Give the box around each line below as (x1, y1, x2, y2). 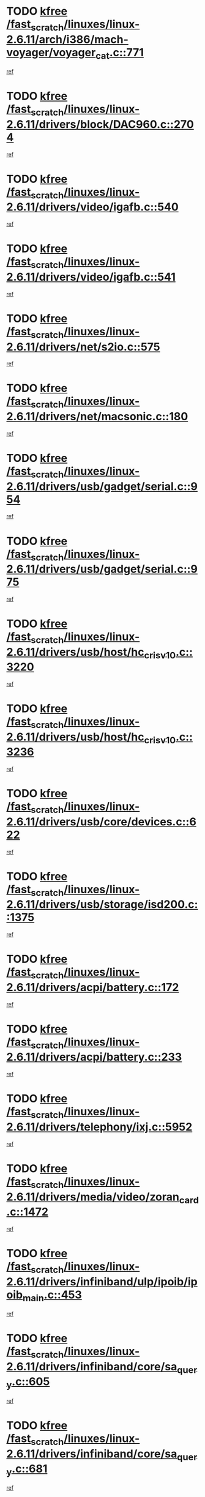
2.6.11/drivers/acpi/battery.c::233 (6, 1050, 182, 1064)
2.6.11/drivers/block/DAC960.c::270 (6, 117, 194, 131)
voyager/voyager (6, 45, 96, 59)
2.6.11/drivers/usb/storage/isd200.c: (6, 897, 198, 912)
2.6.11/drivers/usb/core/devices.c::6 (6, 815, 197, 828)
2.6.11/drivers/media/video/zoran (6, 1190, 179, 1203)
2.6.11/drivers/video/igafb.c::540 (6, 200, 179, 214)
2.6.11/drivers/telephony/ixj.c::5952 (6, 1120, 193, 1134)
